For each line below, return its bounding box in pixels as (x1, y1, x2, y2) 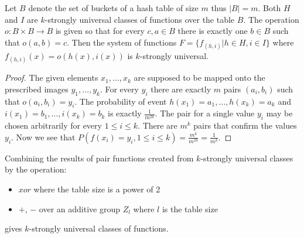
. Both (258, 2, 281, 13)
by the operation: (5, 163, 67, 175)
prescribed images (5, 82, 69, 95)
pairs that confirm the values (193, 119, 297, 132)
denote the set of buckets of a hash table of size (28, 2, 199, 13)
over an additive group (39, 202, 120, 215)
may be (266, 107, 293, 119)
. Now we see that (11, 130, 76, 143)
